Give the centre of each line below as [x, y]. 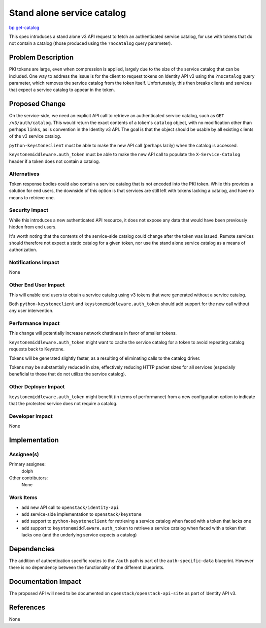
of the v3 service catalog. [35, 136]
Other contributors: [29, 478]
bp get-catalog [24, 28]
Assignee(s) [24, 454]
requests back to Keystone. [37, 349]
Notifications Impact [34, 262]
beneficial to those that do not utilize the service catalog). [68, 374]
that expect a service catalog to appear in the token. [62, 90]
